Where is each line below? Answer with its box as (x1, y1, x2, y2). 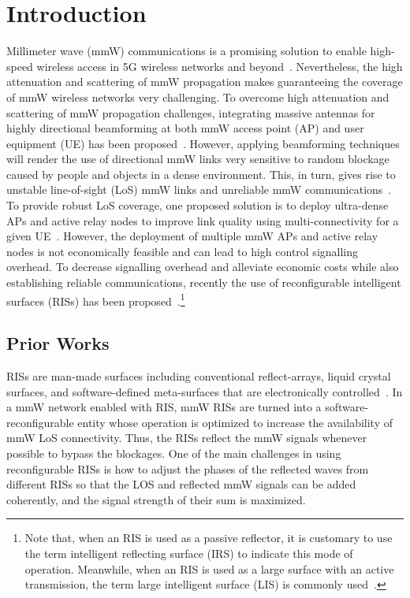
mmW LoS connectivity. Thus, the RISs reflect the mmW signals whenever (6, 429, 367, 446)
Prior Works (6, 331, 110, 355)
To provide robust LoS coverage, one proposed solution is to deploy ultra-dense (6, 197, 389, 214)
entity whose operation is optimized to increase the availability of (77, 414, 393, 430)
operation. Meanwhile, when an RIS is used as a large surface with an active (24, 560, 394, 577)
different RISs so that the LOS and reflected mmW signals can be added (6, 476, 356, 492)
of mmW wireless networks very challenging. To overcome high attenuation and (6, 88, 389, 105)
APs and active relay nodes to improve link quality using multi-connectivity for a (6, 212, 399, 228)
